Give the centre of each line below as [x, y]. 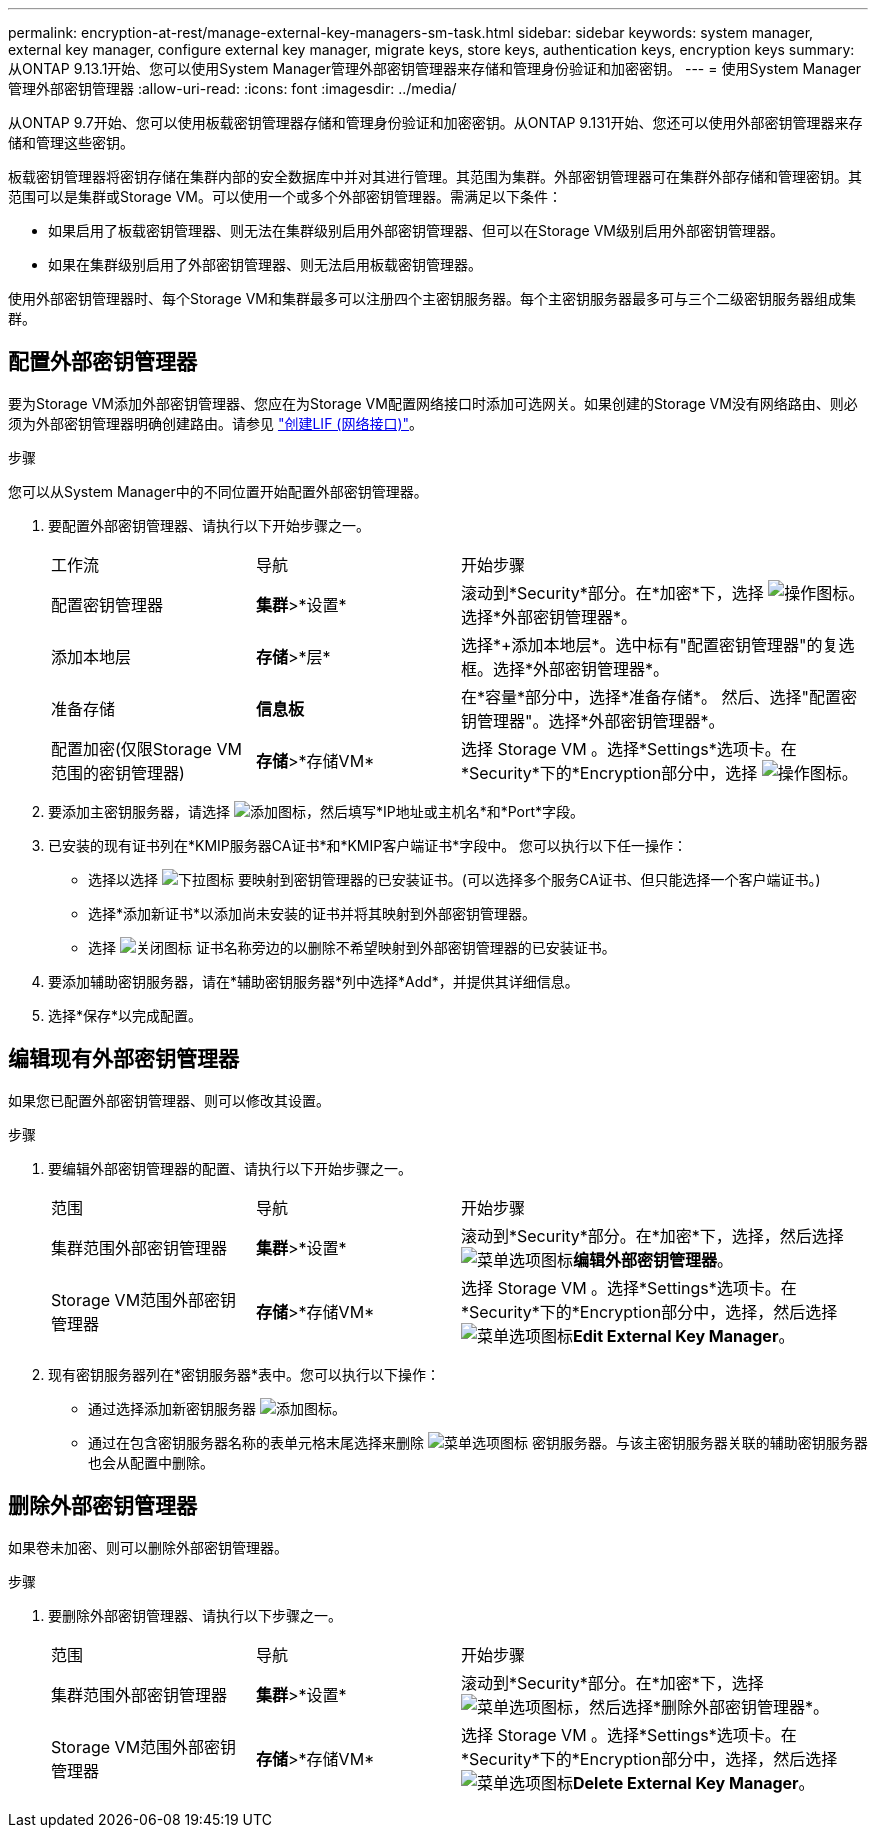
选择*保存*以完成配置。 [125, 1015]
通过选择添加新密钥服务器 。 [217, 1408]
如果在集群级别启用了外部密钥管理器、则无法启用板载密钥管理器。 [265, 264]
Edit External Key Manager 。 [684, 1335]
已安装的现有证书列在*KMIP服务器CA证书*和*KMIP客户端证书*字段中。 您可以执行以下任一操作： [368, 845]
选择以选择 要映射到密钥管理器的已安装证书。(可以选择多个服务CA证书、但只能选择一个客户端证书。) [454, 879]
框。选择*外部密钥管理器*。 [565, 668]
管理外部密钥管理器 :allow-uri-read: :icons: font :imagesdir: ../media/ [232, 88]
